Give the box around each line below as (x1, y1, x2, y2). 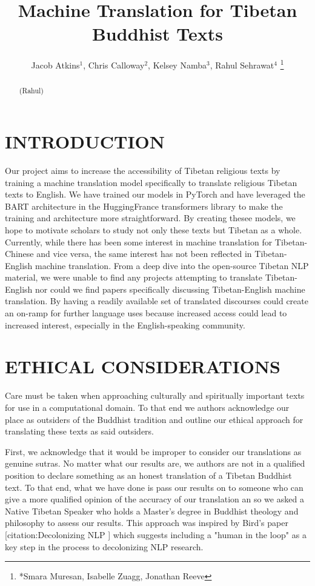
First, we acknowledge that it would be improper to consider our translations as (5, 445, 302, 458)
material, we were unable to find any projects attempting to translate (5, 271, 262, 284)
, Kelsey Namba (148, 58, 207, 71)
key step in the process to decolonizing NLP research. (5, 540, 204, 553)
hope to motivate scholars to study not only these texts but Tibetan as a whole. (5, 223, 302, 236)
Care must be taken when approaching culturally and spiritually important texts (5, 389, 305, 402)
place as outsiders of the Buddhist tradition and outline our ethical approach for (5, 413, 303, 425)
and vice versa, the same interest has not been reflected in (36, 247, 252, 260)
